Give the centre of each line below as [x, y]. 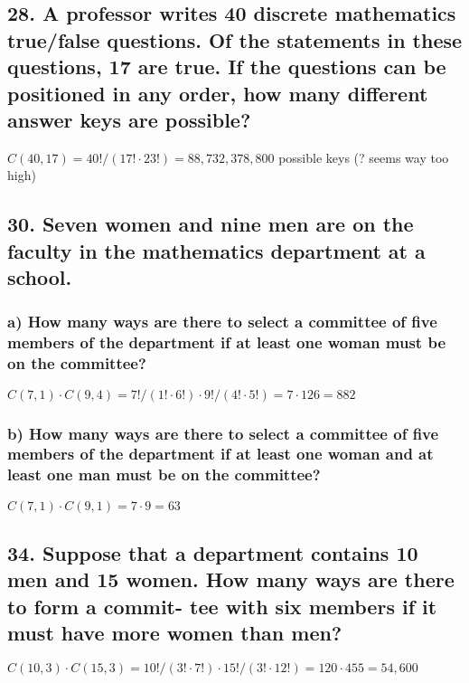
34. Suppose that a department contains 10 [213, 553]
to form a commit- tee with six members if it [222, 606]
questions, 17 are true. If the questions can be [227, 66]
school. [40, 277]
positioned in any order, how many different [218, 93]
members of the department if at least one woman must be [227, 342]
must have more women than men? [175, 633]
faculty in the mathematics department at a [216, 250]
